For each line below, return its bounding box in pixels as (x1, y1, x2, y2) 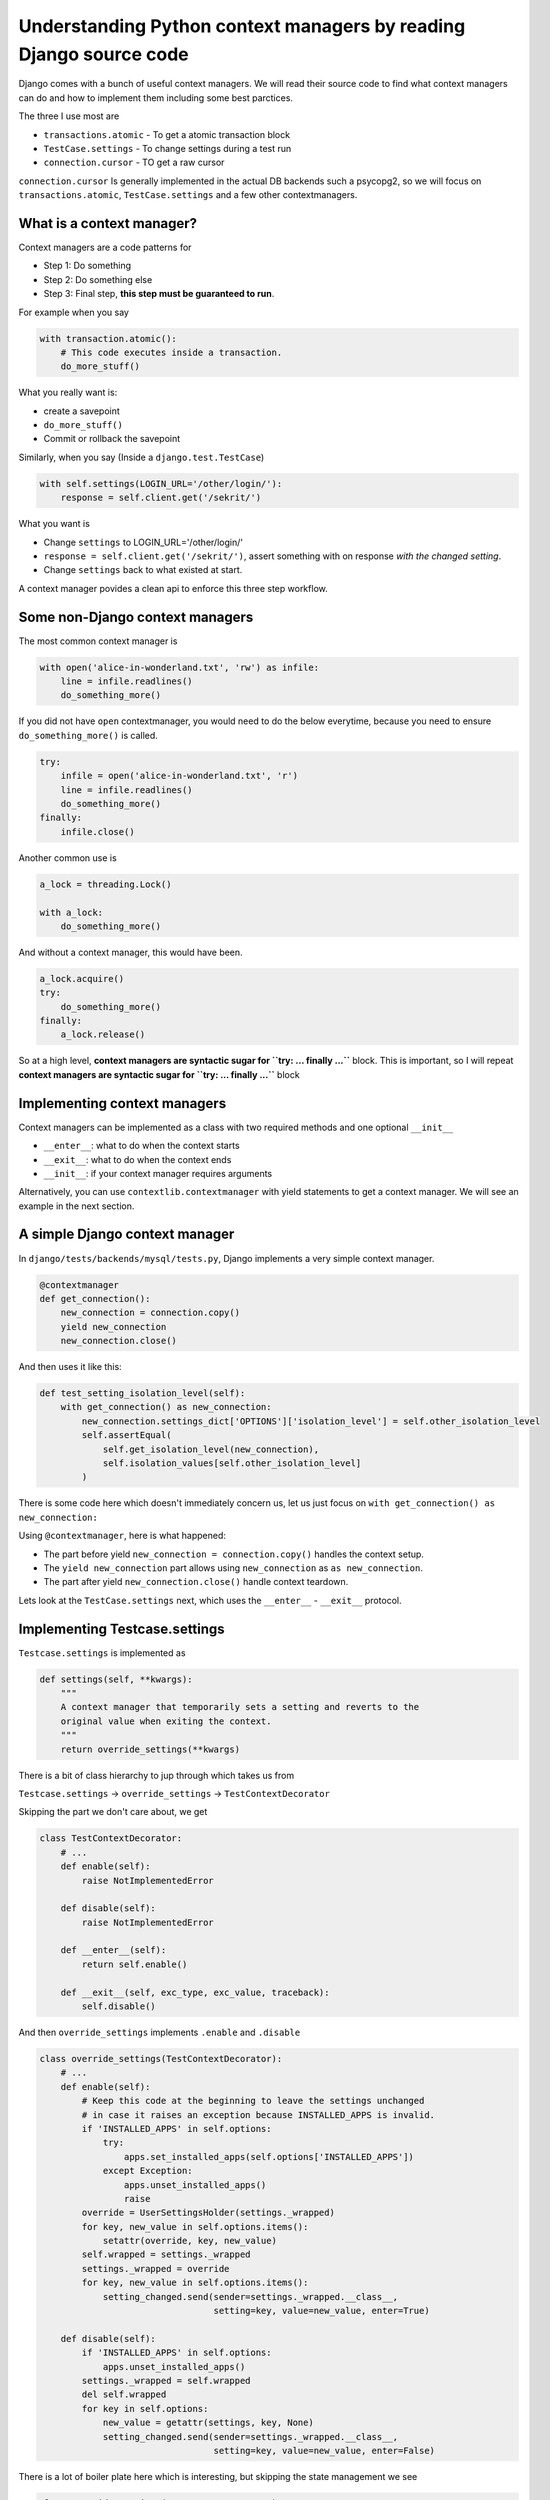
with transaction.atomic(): (39, 333, 177, 344)
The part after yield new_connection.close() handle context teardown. (43, 1576, 349, 1588)
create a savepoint (43, 405, 120, 417)
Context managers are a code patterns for (18, 241, 192, 253)
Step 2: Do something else (43, 273, 153, 285)
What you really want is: (18, 386, 118, 399)
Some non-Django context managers (18, 608, 254, 625)
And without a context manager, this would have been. (18, 946, 244, 958)
